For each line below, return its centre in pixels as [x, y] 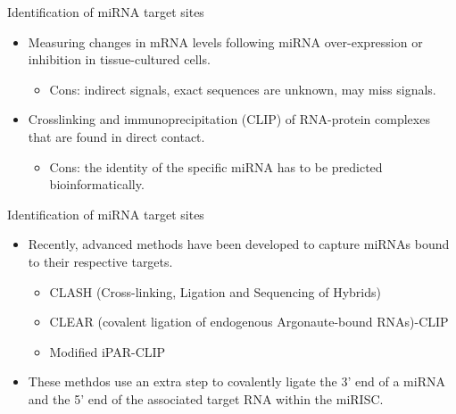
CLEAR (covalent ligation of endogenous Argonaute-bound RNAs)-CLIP [249, 322]
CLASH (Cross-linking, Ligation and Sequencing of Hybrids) [215, 291]
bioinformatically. [97, 184]
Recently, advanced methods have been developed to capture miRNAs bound [239, 244]
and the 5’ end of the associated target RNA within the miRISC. [206, 398]
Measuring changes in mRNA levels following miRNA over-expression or [225, 41]
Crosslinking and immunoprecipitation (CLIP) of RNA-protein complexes [229, 119]
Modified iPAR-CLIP [108, 351]
